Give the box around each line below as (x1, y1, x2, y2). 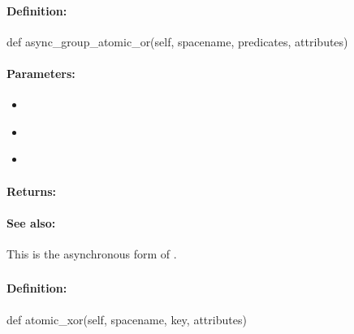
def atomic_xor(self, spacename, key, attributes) (6, 310, 247, 327)
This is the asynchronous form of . (6, 245, 177, 262)
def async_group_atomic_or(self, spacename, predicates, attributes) (6, 33, 348, 50)
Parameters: (6, 64, 76, 81)
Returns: (6, 182, 57, 199)
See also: (6, 214, 56, 231)
